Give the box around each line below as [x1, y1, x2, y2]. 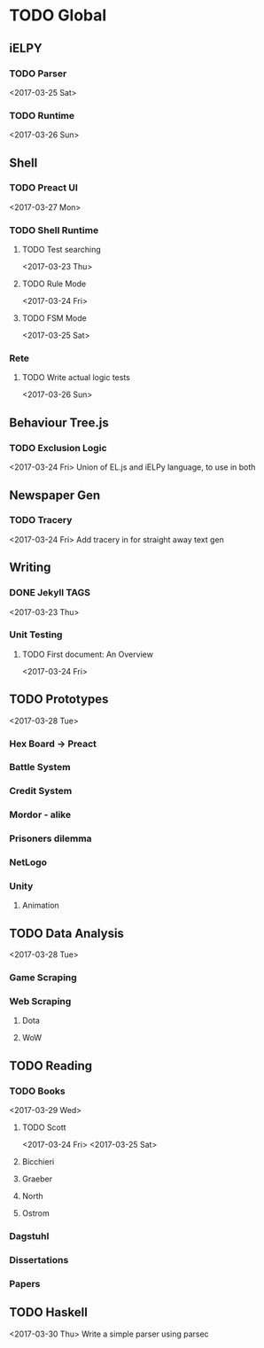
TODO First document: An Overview [21, 649, 153, 659]
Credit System [9, 785, 73, 798]
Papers [9, 1277, 41, 1290]
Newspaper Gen [9, 487, 101, 503]
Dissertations [9, 1254, 69, 1266]
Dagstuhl [9, 1230, 50, 1243]
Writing [9, 560, 51, 575]
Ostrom [21, 1208, 50, 1219]
